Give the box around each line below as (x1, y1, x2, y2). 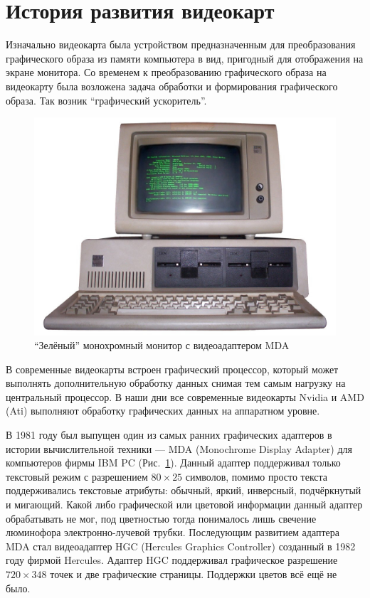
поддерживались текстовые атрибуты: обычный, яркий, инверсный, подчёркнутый (6, 483, 361, 498)
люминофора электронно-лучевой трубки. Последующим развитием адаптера (6, 525, 340, 540)
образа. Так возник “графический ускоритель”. (6, 92, 207, 107)
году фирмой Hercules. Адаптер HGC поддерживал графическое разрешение (6, 552, 338, 567)
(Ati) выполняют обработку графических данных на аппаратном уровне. (6, 403, 320, 418)
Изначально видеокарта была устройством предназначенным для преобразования (6, 37, 356, 52)
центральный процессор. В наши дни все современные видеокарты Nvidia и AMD (6, 389, 364, 404)
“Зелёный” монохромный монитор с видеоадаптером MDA (34, 338, 290, 353)
